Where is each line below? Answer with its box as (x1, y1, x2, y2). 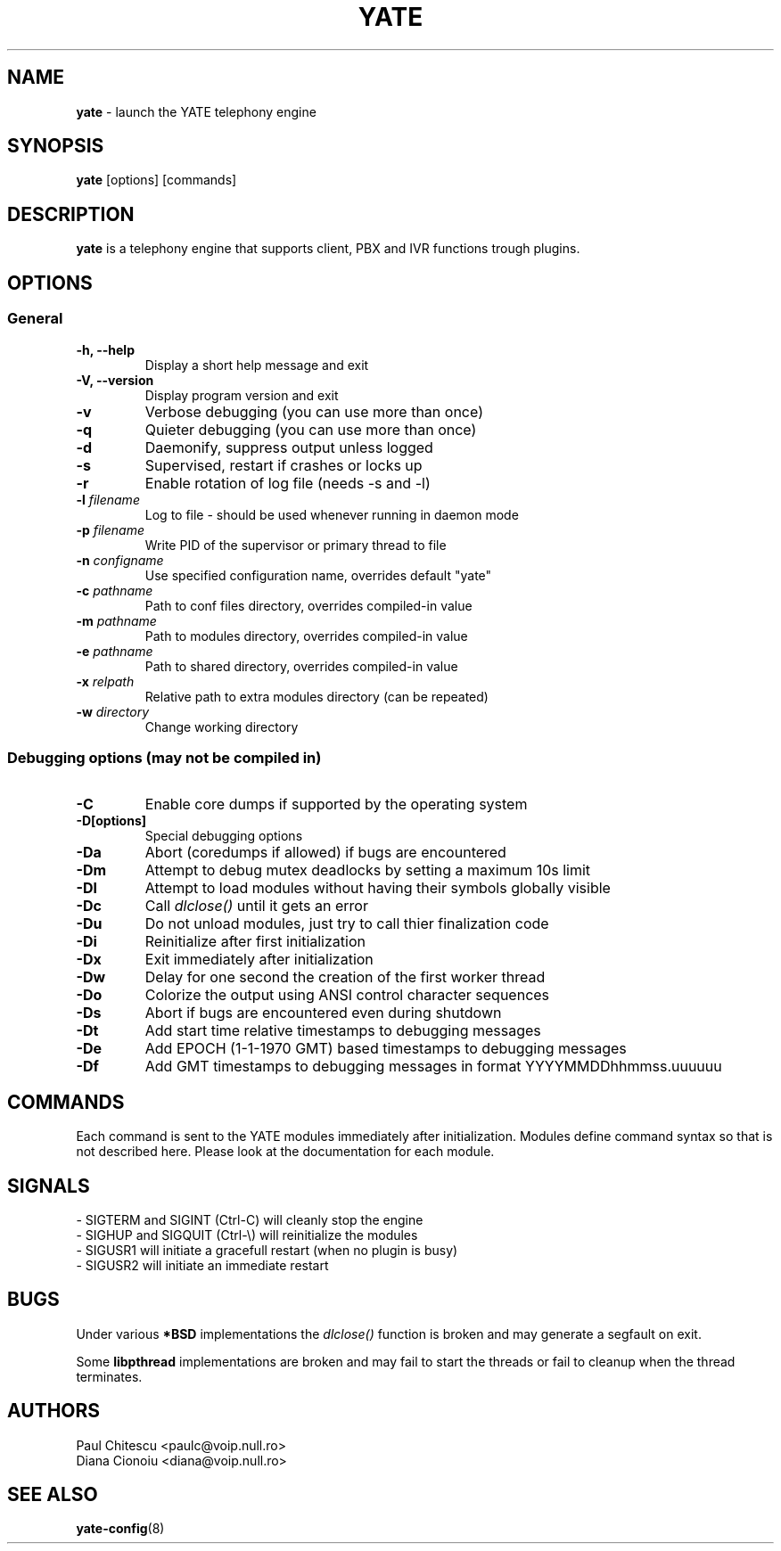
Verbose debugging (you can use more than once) (144, 402, 483, 421)
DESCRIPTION (7, 202, 135, 226)
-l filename (76, 491, 140, 507)
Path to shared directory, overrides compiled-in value (144, 658, 458, 674)
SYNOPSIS (7, 135, 104, 158)
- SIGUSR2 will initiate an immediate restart (76, 1257, 329, 1273)
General (7, 309, 63, 328)
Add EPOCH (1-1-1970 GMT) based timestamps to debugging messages (144, 1039, 627, 1058)
